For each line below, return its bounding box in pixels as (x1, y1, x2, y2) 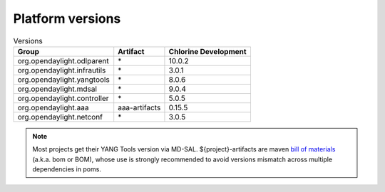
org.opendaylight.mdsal (17, 84, 98, 94)
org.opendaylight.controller (17, 93, 110, 103)
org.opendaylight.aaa (17, 102, 89, 112)
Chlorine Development (168, 46, 247, 56)
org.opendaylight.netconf (17, 112, 103, 122)
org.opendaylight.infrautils (17, 65, 106, 75)
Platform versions (13, 11, 121, 26)
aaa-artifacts (118, 102, 161, 112)
